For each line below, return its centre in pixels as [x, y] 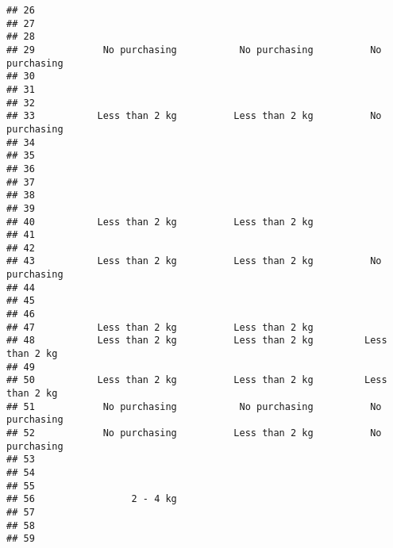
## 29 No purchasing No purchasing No [194, 50]
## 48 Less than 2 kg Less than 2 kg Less [197, 341]
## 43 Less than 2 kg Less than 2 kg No [194, 261]
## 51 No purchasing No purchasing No [194, 406]
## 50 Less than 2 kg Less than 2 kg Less [197, 380]
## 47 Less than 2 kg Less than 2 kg [160, 327]
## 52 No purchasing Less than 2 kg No [194, 433]
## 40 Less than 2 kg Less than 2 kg [160, 222]
